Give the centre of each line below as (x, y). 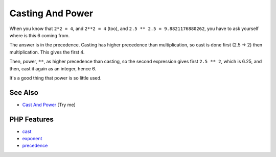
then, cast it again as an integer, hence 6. (53, 68)
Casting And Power (51, 13)
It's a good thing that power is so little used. (55, 78)
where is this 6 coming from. (40, 35)
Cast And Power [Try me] (49, 104)
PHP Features (31, 119)
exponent (32, 139)
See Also (24, 93)
